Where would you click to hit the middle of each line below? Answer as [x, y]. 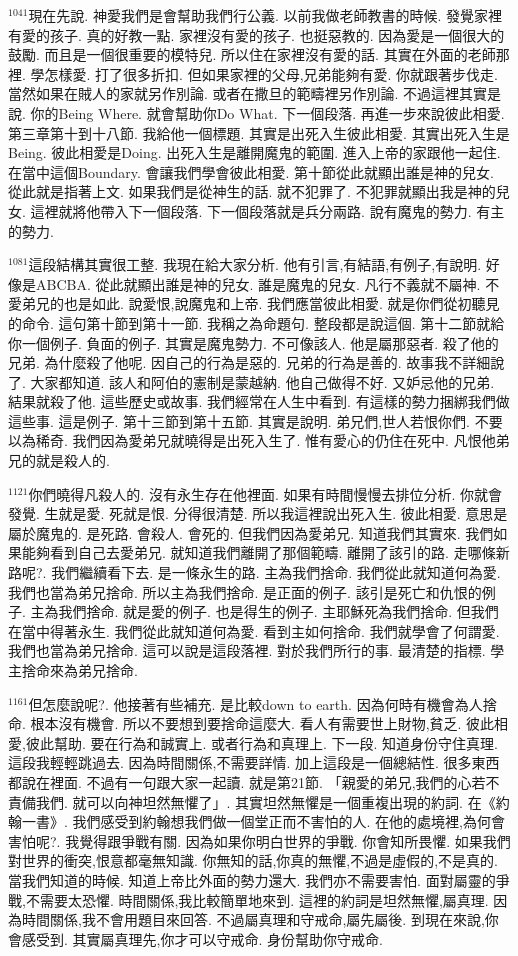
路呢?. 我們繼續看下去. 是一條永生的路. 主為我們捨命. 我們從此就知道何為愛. [254, 572]
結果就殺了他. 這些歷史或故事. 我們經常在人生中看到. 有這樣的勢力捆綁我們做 [259, 401]
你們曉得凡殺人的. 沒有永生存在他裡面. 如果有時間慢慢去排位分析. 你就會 [265, 493]
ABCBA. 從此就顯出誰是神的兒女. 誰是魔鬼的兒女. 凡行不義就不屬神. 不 [267, 283]
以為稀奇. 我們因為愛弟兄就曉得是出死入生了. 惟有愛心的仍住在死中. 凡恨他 [252, 440]
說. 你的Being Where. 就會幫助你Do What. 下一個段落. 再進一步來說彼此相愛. [256, 112]
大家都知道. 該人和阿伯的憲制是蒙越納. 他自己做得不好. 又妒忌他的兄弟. [262, 381]
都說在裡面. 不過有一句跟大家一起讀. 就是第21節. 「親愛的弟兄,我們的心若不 [254, 781]
